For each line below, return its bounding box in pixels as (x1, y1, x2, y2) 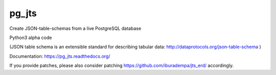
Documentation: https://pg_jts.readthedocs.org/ (9, 53, 110, 59)
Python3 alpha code (9, 34, 52, 41)
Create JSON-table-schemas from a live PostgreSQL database (9, 25, 142, 31)
